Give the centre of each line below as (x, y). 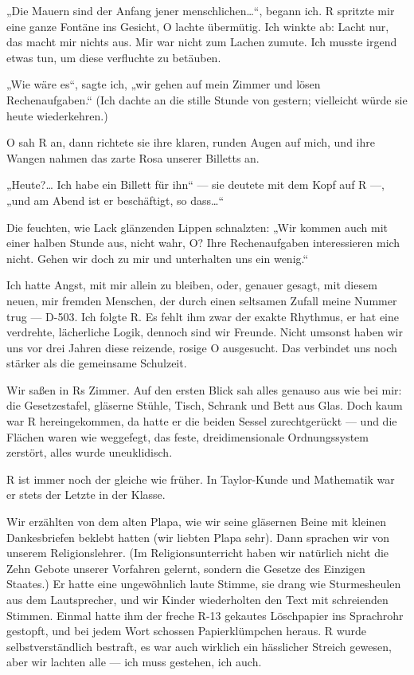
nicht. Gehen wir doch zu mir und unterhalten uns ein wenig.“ (158, 258)
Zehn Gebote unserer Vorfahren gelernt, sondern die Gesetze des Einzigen (186, 568)
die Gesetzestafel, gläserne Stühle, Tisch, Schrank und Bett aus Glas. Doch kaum (205, 405)
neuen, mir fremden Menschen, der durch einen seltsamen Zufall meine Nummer (202, 300)
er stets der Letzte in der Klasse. (86, 494)
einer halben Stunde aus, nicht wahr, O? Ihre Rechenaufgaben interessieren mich (203, 243)
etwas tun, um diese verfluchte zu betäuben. (114, 57)
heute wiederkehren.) (57, 115)
